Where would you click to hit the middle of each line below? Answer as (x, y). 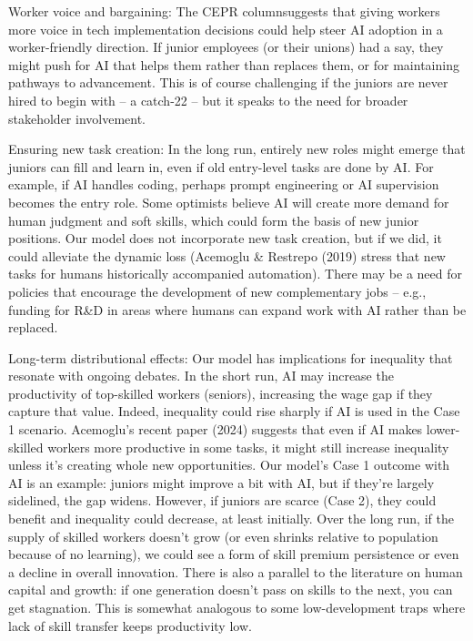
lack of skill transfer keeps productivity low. (130, 625)
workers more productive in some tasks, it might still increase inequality (248, 447)
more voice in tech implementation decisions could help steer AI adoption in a (226, 29)
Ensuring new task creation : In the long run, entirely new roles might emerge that (237, 149)
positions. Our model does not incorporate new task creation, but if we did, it (225, 238)
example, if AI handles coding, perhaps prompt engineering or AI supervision (224, 184)
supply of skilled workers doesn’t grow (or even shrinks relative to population (223, 536)
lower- (443, 429)
